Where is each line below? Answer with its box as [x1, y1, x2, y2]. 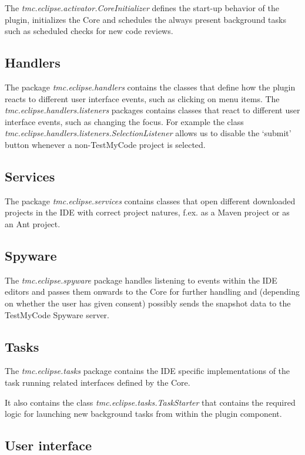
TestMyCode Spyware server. [5, 308, 109, 321]
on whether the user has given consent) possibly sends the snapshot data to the [5, 296, 291, 309]
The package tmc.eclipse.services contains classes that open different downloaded [5, 194, 296, 207]
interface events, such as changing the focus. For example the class [5, 115, 244, 127]
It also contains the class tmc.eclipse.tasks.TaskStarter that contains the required [5, 396, 296, 408]
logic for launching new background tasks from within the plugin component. [5, 407, 282, 420]
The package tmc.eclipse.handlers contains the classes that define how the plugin [5, 80, 296, 93]
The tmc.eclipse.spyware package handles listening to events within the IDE [5, 274, 277, 286]
